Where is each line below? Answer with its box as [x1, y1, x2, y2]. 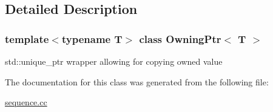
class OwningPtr [139, 31, 221, 46]
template [5, 31, 49, 46]
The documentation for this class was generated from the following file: [5, 75, 269, 88]
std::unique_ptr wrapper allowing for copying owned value [5, 55, 223, 67]
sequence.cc [5, 96, 47, 108]
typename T [61, 31, 123, 46]
